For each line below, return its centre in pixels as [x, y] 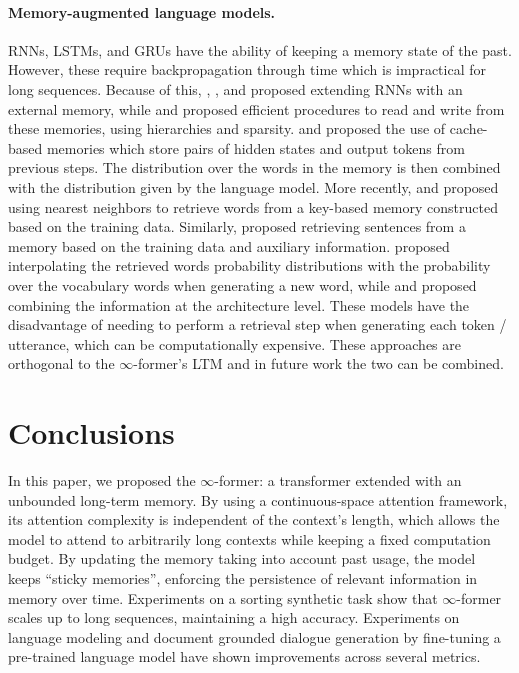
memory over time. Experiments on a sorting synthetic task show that [223, 597]
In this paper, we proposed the [102, 480]
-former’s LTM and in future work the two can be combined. [318, 363]
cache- [468, 128]
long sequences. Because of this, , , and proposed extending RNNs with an [235, 88]
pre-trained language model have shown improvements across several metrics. [244, 656]
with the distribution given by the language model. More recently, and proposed [253, 186]
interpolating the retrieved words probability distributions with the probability [249, 265]
